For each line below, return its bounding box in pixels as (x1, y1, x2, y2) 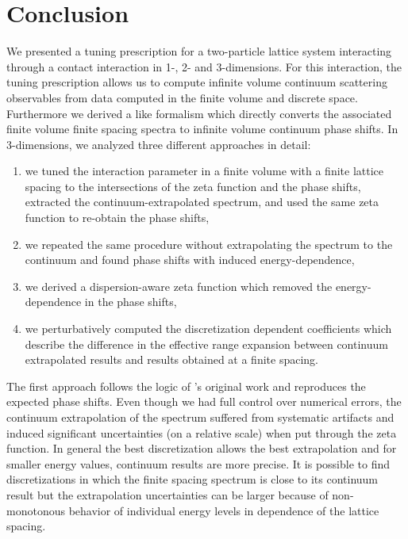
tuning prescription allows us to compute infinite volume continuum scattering (6, 74, 387, 90)
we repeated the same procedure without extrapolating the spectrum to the (25, 235, 393, 252)
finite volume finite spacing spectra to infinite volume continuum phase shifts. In (6, 120, 398, 137)
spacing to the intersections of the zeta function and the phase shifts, (25, 178, 361, 194)
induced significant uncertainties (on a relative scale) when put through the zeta (6, 424, 397, 441)
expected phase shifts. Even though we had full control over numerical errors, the (6, 393, 402, 410)
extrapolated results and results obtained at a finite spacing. (25, 351, 318, 368)
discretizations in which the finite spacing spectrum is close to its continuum (6, 471, 379, 487)
